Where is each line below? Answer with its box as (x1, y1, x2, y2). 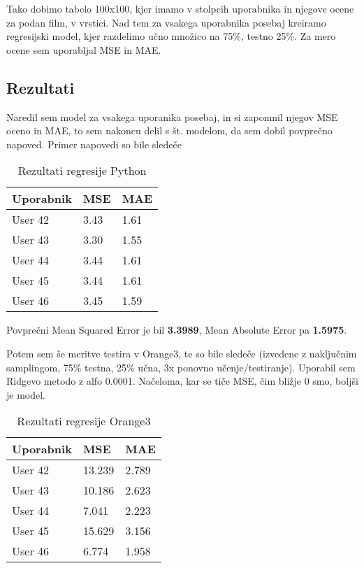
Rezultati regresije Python (17, 162, 147, 179)
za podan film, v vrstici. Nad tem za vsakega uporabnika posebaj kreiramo (6, 15, 326, 29)
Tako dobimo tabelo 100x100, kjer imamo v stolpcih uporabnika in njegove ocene (6, 1, 354, 15)
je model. (6, 387, 45, 402)
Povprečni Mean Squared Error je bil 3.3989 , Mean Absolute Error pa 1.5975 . (6, 322, 347, 337)
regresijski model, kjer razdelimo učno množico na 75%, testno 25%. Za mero (6, 29, 336, 43)
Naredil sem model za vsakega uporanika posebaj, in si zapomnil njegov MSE (6, 109, 338, 124)
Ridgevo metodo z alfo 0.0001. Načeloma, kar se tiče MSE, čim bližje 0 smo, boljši (6, 374, 358, 388)
